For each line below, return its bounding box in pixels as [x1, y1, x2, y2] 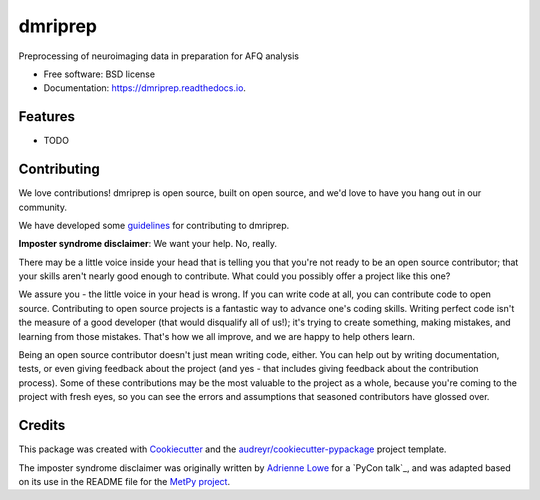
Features [18, 108, 75, 125]
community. [18, 201, 67, 213]
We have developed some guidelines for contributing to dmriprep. [18, 219, 290, 231]
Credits [18, 417, 66, 434]
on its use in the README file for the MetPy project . [18, 475, 230, 487]
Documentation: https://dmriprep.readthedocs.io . [43, 82, 247, 94]
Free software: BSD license [43, 68, 155, 80]
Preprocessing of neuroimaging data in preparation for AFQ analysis [18, 50, 300, 62]
